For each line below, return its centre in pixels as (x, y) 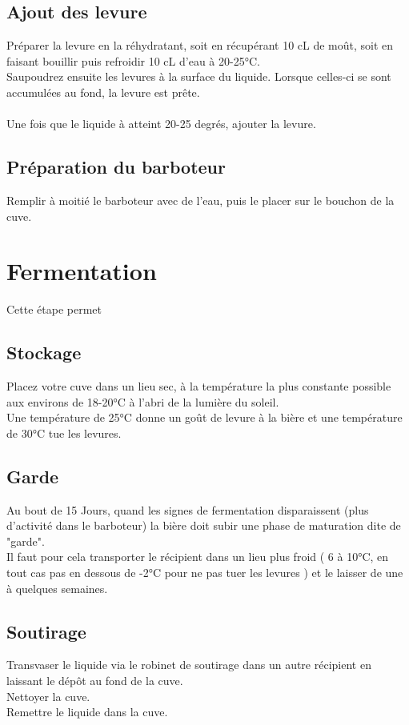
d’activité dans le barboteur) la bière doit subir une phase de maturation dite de (204, 525)
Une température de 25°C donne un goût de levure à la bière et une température (204, 417)
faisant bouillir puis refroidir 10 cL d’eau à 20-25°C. (133, 60)
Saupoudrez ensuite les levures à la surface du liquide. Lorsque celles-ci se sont (199, 76)
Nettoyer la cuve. (48, 696)
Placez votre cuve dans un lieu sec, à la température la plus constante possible (199, 386)
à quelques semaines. (57, 588)
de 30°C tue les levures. (64, 433)
